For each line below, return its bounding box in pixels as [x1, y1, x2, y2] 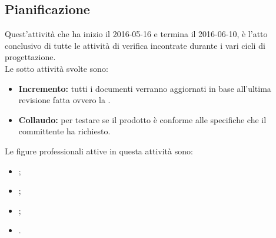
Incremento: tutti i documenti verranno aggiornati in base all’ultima [18, 82, 271, 94]
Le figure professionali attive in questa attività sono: [5, 144, 193, 157]
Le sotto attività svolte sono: [5, 62, 108, 74]
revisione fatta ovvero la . [18, 94, 111, 106]
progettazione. [5, 51, 56, 63]
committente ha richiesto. [18, 125, 111, 137]
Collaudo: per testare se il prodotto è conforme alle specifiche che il [18, 113, 267, 125]
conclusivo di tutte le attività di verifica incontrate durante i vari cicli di [5, 39, 265, 51]
